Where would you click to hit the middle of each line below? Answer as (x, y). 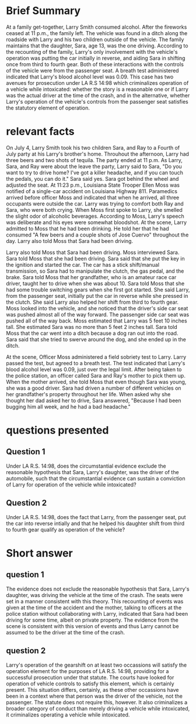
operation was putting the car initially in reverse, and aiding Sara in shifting (96, 58)
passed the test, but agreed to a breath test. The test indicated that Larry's (96, 363)
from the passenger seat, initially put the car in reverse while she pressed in (97, 296)
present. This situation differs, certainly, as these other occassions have (92, 689)
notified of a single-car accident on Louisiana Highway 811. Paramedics (92, 191)
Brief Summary (43, 11)
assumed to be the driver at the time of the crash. (66, 632)
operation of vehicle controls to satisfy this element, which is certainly (90, 684)
